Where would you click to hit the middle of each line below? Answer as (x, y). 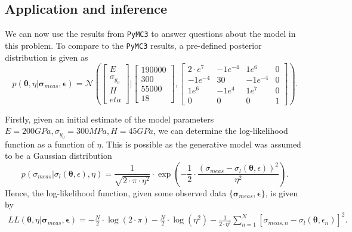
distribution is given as (47, 57)
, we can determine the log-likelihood (220, 131)
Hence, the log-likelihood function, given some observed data (116, 192)
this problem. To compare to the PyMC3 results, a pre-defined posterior (133, 45)
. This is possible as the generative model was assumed (201, 144)
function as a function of (50, 144)
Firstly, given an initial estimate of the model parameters (109, 119)
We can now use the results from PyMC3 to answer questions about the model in (150, 34)
